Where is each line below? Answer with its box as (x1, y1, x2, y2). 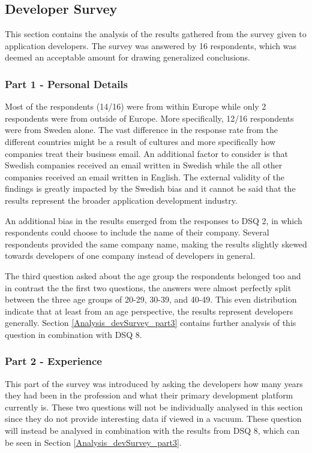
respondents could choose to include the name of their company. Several (5, 226, 269, 238)
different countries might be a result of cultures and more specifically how (5, 135, 276, 147)
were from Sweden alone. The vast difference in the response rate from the (5, 123, 278, 136)
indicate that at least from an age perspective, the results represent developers (5, 304, 293, 317)
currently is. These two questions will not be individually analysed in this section (5, 400, 303, 413)
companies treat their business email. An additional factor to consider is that (5, 147, 288, 159)
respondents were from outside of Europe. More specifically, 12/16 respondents (5, 111, 294, 124)
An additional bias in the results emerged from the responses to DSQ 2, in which (5, 214, 302, 226)
